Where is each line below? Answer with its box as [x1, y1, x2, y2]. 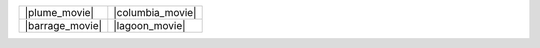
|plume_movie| [24, 6, 95, 19]
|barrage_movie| [24, 19, 103, 32]
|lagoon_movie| [113, 19, 186, 32]
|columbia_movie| [113, 6, 197, 19]
